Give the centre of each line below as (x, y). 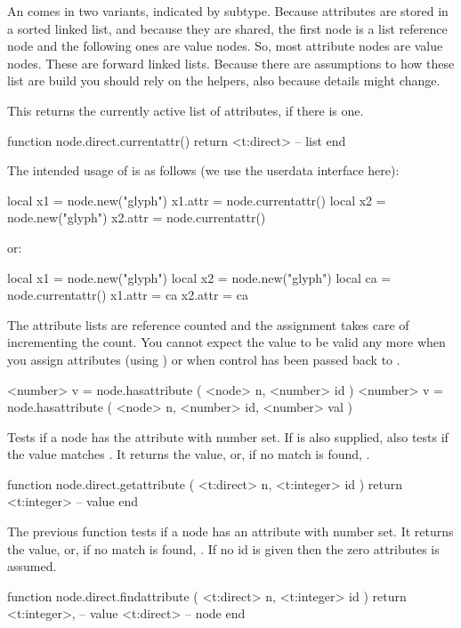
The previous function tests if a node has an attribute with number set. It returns (230, 531)
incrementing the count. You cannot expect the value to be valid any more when (226, 342)
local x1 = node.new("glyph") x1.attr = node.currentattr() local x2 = (197, 200)
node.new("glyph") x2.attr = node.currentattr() (137, 217)
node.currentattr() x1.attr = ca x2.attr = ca (128, 295)
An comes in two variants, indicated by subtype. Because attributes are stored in (228, 11)
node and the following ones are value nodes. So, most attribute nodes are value (225, 46)
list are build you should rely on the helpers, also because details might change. (224, 81)
